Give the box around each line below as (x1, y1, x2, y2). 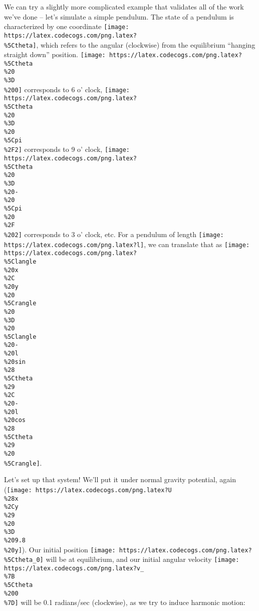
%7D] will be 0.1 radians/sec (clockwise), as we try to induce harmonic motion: (4, 597, 245, 607)
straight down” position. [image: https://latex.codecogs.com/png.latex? (4, 49, 242, 60)
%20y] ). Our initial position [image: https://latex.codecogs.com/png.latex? (4, 544, 252, 554)
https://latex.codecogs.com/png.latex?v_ (4, 564, 144, 572)
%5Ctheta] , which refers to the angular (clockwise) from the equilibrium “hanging (4, 39, 255, 50)
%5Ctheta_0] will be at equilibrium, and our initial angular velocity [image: (4, 554, 239, 564)
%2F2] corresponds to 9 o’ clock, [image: (4, 144, 130, 154)
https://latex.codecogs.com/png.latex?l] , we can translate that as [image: (4, 239, 250, 249)
